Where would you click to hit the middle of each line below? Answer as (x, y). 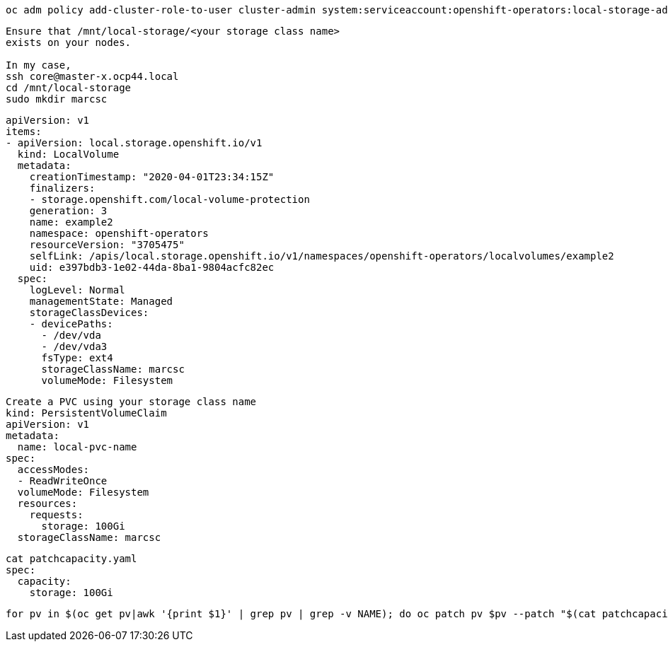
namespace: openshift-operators (119, 233)
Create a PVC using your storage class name (131, 402)
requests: (56, 515)
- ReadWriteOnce (62, 481)
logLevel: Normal (77, 290)
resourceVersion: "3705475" (107, 245)
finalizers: (62, 188)
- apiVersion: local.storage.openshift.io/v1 (134, 143)
